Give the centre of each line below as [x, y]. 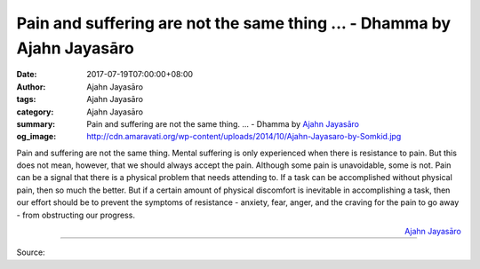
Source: [31, 252]
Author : [31, 87]
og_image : [36, 137]
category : [35, 112]
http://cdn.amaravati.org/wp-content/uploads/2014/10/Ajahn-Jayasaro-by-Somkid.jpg [244, 137]
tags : [26, 99]
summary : [36, 123]
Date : [27, 75]
